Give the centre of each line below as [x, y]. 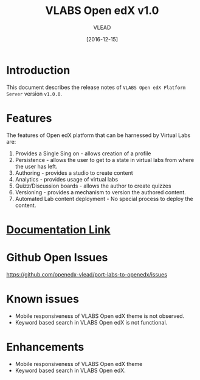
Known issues [43, 299]
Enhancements [45, 347]
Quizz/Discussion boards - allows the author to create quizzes [93, 186]
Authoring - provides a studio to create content [74, 173]
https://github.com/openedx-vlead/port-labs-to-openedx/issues [87, 274]
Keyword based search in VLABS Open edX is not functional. [91, 322]
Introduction [38, 70]
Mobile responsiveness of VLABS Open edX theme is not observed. [100, 316]
